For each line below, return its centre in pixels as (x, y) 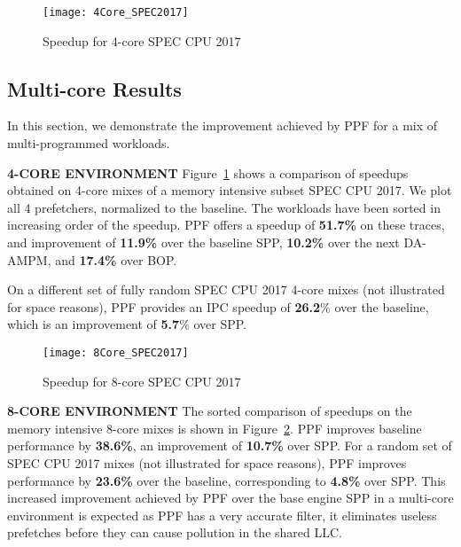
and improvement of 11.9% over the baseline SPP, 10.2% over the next (203, 242)
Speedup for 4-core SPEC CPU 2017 (142, 40)
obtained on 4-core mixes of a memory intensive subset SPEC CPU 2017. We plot (230, 190)
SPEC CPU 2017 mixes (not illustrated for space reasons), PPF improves (207, 463)
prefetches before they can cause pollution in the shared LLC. (175, 532)
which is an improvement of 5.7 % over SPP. (127, 324)
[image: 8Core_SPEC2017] (116, 352)
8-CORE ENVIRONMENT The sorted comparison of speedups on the (210, 411)
